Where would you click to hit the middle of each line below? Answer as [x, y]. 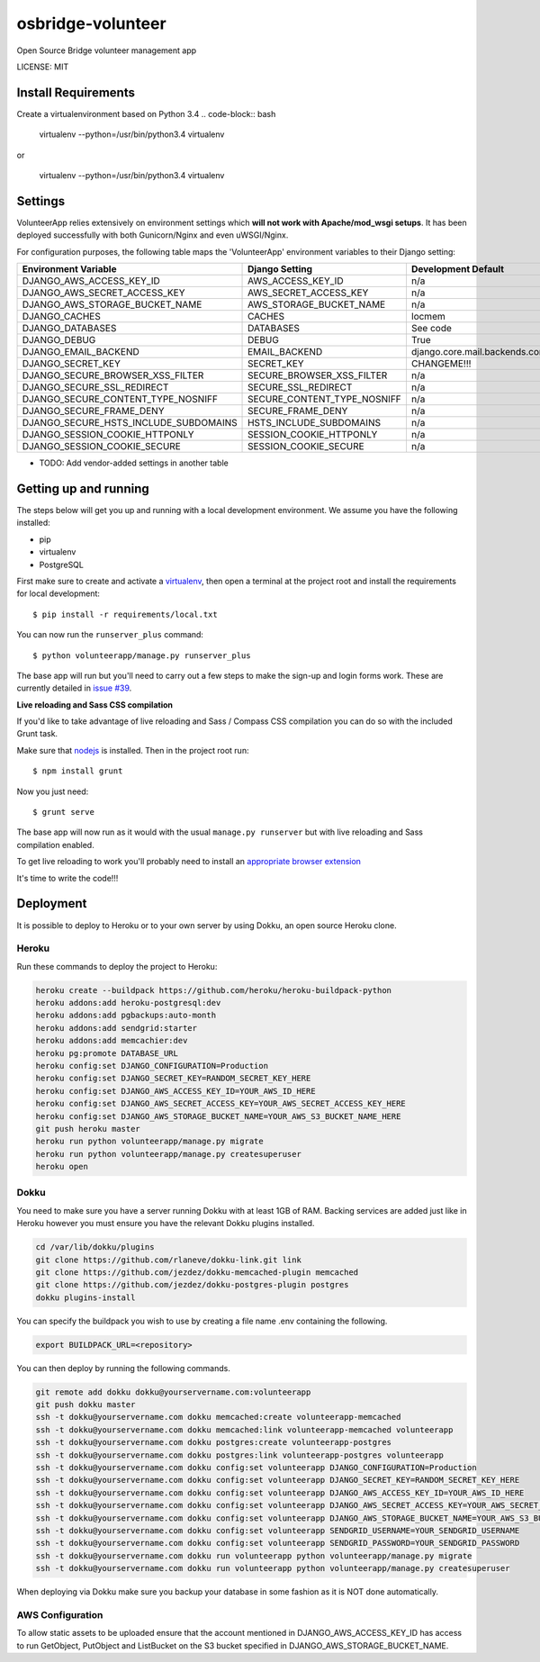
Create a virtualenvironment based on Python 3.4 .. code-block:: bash [146, 113]
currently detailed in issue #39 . [74, 688]
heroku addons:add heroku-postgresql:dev [128, 1003]
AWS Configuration [60, 1614]
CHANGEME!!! [441, 364]
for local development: [58, 593]
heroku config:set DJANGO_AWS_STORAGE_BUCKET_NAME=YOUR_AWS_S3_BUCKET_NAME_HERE [218, 1116]
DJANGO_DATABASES [69, 329]
